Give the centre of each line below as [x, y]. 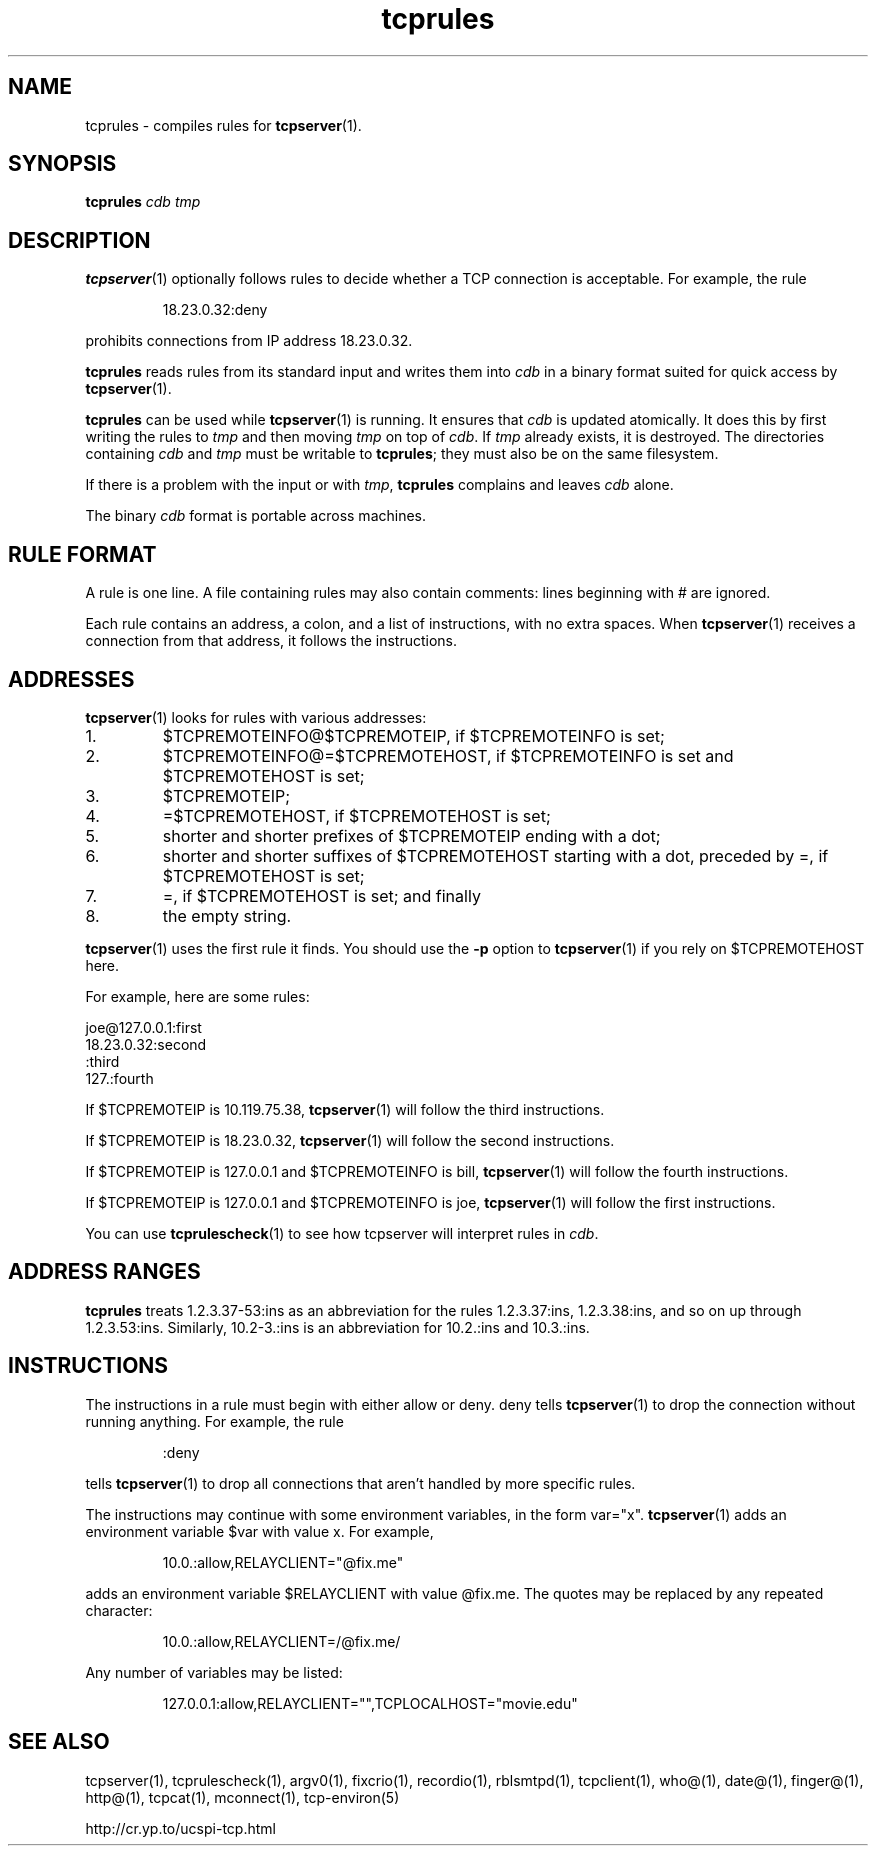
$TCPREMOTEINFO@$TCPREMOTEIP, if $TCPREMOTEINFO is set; [413, 735]
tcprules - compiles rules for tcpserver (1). [223, 125]
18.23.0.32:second [146, 1044]
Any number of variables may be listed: [214, 1672]
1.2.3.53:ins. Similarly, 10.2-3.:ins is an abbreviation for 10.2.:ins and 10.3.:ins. [337, 1327]
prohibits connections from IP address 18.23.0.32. [249, 341]
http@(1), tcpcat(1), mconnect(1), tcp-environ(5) [242, 1797]
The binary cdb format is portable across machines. [256, 516]
